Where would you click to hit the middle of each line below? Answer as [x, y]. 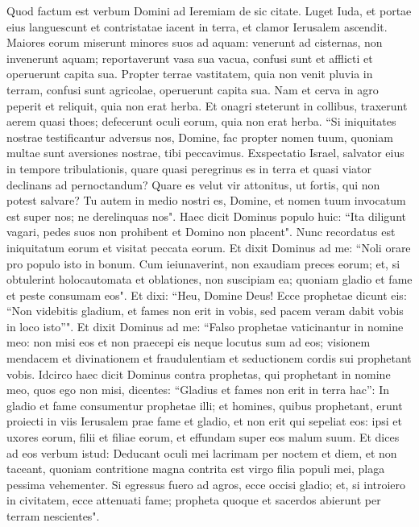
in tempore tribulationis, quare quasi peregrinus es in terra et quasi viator [189, 168]
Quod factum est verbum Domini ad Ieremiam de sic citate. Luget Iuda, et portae [209, 10]
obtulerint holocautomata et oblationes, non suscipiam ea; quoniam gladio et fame [209, 279]
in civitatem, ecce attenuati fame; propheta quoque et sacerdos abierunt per [194, 500]
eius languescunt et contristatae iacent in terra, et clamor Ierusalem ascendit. [197, 26]
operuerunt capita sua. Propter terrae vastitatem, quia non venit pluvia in [190, 74]
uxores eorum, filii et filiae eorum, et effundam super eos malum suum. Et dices [203, 437]
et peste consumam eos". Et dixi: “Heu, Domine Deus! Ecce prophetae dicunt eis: [207, 295]
